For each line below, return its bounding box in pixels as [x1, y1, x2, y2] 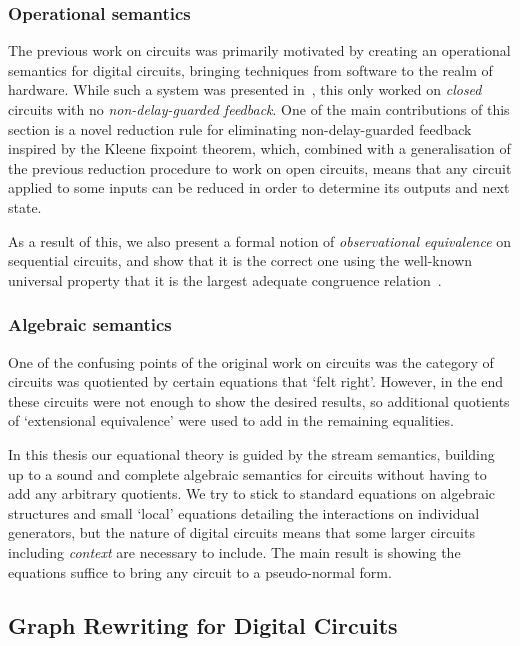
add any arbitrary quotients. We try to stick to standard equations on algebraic [8, 483, 496, 504]
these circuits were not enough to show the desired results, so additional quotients [8, 390, 510, 411]
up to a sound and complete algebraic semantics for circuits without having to [8, 463, 487, 484]
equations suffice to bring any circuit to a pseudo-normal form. [8, 561, 392, 582]
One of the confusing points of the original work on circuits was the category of [8, 351, 494, 372]
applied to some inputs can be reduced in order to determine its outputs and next [8, 177, 510, 198]
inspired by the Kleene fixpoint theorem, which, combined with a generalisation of [8, 138, 511, 159]
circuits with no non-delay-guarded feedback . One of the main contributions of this [8, 99, 510, 119]
